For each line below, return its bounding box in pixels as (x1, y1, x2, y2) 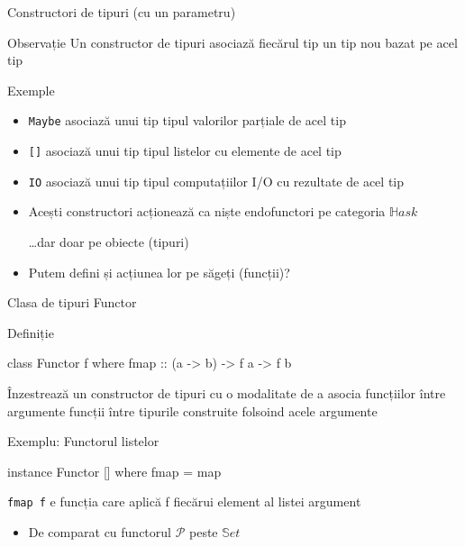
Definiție (7, 323, 54, 342)
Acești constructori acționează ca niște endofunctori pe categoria (28, 202, 386, 221)
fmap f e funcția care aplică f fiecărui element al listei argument (7, 492, 361, 511)
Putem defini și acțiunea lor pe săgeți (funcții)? (28, 262, 290, 281)
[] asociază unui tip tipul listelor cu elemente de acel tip (28, 141, 342, 160)
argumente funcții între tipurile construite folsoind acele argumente (7, 401, 378, 420)
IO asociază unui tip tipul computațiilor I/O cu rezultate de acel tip (28, 171, 405, 190)
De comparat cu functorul (28, 522, 171, 541)
